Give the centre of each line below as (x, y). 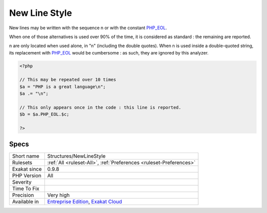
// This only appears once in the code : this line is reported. (100, 107)
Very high (59, 195)
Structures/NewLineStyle (76, 156)
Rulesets (22, 162)
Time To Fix (26, 188)
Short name (26, 156)
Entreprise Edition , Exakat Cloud (85, 202)
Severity (22, 182)
